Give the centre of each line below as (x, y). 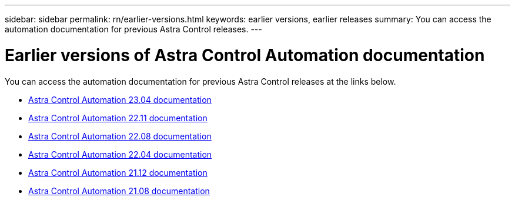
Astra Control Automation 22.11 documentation (118, 118)
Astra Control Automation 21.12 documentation (118, 172)
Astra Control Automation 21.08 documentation (119, 191)
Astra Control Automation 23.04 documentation (120, 99)
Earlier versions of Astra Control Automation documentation (245, 55)
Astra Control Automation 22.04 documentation (120, 154)
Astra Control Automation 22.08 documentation (120, 136)
